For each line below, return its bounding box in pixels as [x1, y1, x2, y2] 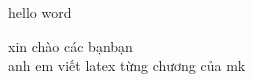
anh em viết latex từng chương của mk [8, 55, 246, 76]
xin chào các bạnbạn [8, 35, 133, 56]
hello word [8, 2, 72, 22]
